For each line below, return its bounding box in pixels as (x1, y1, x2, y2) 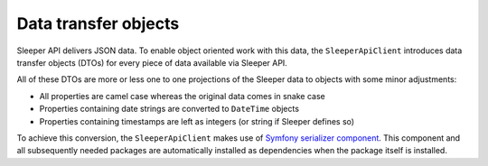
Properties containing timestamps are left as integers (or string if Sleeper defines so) (39, 115, 355, 126)
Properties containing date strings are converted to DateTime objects (39, 104, 300, 115)
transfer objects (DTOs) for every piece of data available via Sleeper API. (16, 57, 288, 68)
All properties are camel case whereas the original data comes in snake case (39, 90, 325, 101)
